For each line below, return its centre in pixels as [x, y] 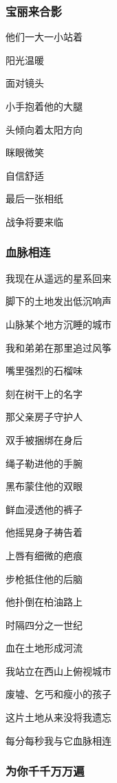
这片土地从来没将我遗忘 [58, 717]
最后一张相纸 [34, 199]
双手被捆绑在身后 [44, 439]
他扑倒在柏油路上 [44, 602]
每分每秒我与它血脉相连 [58, 740]
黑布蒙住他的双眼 [44, 486]
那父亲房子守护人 [44, 417]
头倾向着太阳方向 [44, 129]
